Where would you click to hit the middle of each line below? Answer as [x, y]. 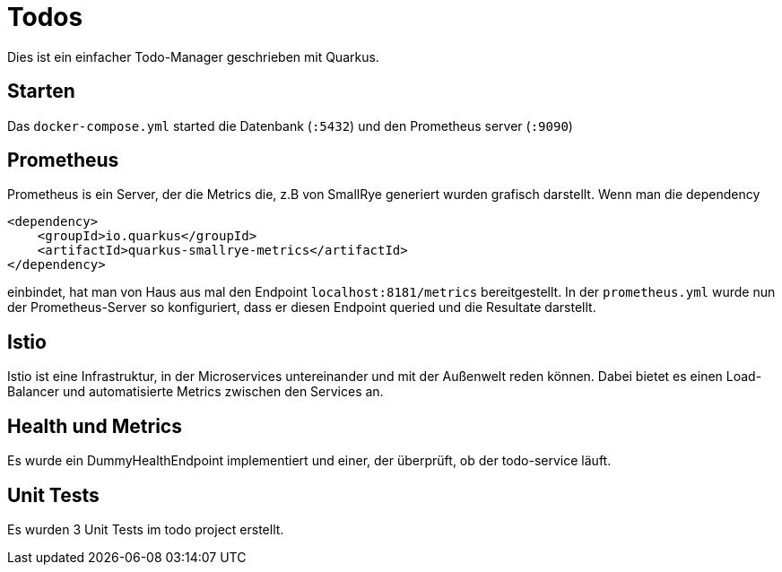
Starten [41, 91]
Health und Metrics [95, 426]
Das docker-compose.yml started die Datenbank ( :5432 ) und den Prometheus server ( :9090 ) [290, 126]
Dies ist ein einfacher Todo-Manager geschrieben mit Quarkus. [193, 56]
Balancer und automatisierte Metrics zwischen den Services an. [195, 392]
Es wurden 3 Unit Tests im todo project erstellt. [146, 529]
